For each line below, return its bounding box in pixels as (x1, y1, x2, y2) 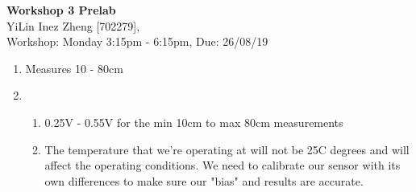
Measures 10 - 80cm (25, 59, 123, 76)
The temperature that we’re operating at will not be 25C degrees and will (44, 141, 410, 157)
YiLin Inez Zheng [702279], (6, 17, 140, 34)
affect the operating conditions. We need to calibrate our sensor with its (44, 157, 401, 174)
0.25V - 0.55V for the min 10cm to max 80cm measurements (44, 113, 343, 130)
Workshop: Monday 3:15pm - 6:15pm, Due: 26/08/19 (6, 33, 268, 50)
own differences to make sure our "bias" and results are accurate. (44, 172, 364, 189)
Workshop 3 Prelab (6, 2, 116, 18)
